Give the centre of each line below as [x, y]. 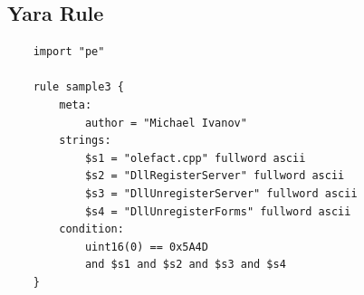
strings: [85, 141]
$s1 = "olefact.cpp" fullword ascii [195, 158]
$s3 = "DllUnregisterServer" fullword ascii [221, 193]
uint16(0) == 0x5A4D [146, 247]
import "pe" [69, 52]
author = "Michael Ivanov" [166, 123]
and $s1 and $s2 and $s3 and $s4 [185, 265]
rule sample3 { [78, 87]
